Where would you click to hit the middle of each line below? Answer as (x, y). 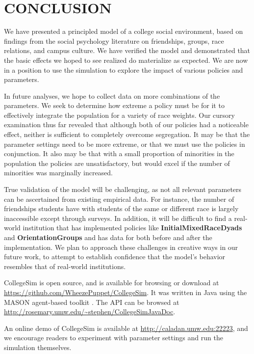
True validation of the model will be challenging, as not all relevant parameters (123, 189)
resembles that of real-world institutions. (65, 266)
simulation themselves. (38, 347)
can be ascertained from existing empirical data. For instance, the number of (119, 199)
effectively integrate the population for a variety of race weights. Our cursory (119, 115)
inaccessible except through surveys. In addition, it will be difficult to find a (118, 218)
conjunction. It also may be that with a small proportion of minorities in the (119, 153)
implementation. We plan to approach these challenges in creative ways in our (121, 247)
